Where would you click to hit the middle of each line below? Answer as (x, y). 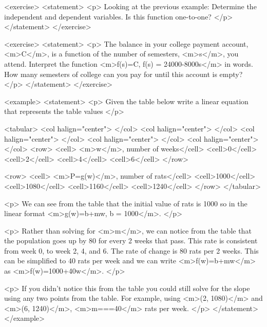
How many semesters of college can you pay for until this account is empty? (123, 74)
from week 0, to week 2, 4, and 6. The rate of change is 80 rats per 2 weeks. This (131, 250)
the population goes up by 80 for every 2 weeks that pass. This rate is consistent (131, 241)
